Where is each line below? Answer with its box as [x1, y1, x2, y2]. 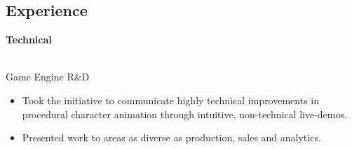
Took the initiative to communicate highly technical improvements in [22, 92, 320, 107]
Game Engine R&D [6, 69, 90, 84]
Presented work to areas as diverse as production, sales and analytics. [22, 130, 321, 145]
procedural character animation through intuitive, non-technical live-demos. [22, 106, 347, 121]
